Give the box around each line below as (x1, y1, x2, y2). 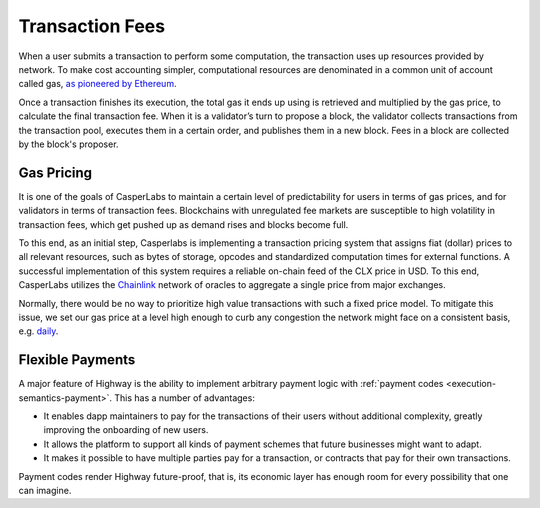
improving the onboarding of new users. (43, 424, 209, 436)
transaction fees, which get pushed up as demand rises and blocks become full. (18, 218, 349, 230)
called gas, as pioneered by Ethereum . (18, 78, 177, 90)
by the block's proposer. (18, 138, 119, 150)
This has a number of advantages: (114, 391, 255, 404)
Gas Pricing (18, 164, 93, 181)
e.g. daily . (18, 325, 59, 337)
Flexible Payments (18, 351, 136, 369)
